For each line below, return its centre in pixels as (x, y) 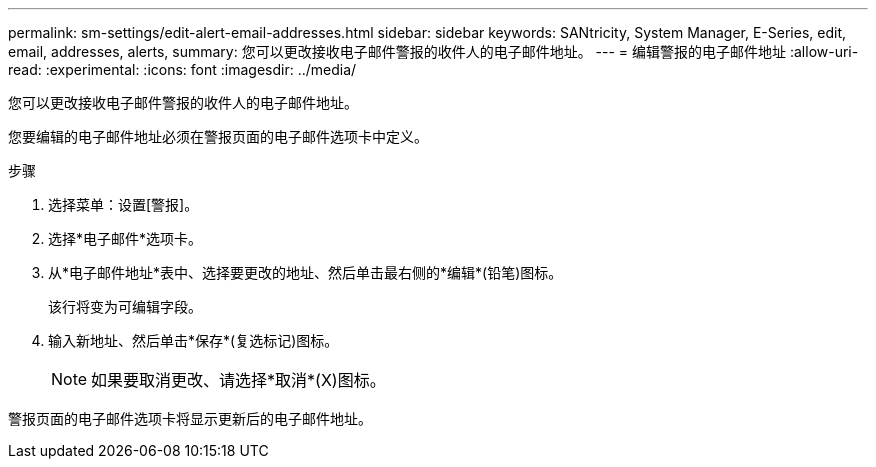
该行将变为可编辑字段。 (125, 306)
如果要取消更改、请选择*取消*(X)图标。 (238, 380)
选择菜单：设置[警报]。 (123, 204)
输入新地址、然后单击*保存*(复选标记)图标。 (193, 340)
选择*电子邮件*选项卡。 (125, 238)
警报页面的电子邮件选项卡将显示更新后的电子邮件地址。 (190, 418)
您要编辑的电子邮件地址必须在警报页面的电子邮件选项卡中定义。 (218, 136)
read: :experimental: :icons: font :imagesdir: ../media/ (182, 69)
